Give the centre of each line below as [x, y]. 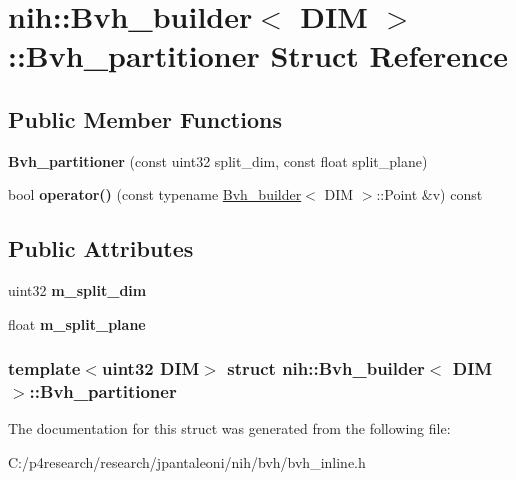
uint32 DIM [150, 368]
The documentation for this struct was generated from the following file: [229, 428]
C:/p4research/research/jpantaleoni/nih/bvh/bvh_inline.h [187, 462]
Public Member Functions [145, 118]
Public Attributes [101, 248]
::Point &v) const [429, 194]
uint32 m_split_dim [77, 290]
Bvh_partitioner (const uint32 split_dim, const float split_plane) [218, 160]
